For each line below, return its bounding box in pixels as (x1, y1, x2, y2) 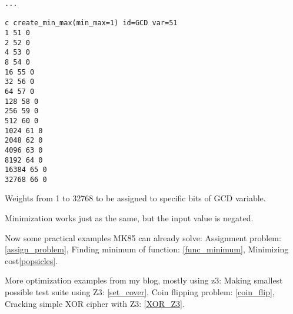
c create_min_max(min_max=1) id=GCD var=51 (5, 19, 178, 28)
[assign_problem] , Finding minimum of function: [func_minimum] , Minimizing (5, 243, 289, 255)
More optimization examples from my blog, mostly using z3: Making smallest (5, 274, 283, 286)
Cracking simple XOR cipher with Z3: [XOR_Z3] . (5, 297, 185, 309)
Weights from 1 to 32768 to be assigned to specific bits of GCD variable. (5, 192, 266, 204)
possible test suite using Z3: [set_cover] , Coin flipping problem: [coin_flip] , (5, 286, 275, 298)
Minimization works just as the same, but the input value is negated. (5, 212, 254, 224)
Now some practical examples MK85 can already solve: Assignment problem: (5, 231, 281, 244)
